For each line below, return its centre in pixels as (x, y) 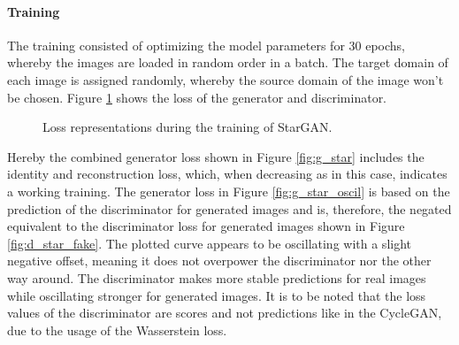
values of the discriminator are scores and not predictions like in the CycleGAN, (225, 313)
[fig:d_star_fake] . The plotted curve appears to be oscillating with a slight (210, 243)
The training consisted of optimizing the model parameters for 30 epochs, (207, 45)
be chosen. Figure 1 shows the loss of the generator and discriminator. (197, 97)
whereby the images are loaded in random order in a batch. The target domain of (228, 62)
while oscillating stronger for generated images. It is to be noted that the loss (217, 295)
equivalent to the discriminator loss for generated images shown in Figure (206, 226)
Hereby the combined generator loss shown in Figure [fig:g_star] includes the (216, 156)
